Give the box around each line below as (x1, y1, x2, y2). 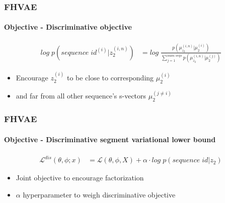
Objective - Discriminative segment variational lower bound (4, 134, 216, 144)
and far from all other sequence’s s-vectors (16, 90, 146, 101)
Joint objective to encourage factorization (16, 172, 144, 183)
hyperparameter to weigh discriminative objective (23, 189, 176, 199)
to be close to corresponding (66, 72, 154, 83)
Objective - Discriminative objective (4, 22, 132, 32)
